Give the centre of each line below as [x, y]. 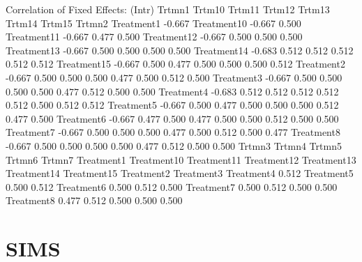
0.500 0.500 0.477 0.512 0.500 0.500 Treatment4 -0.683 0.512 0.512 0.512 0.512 [172, 91]
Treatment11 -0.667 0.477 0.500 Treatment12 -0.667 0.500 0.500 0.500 [154, 37]
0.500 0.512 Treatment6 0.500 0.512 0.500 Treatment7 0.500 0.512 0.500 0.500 [172, 186]
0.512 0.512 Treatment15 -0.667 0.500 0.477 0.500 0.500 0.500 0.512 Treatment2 [175, 64]
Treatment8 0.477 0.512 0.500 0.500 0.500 [94, 200]
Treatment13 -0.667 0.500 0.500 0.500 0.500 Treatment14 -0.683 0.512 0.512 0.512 [180, 50]
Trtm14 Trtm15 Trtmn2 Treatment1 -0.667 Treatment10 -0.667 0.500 [153, 23]
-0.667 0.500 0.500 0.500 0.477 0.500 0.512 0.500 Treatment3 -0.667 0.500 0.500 [174, 77]
